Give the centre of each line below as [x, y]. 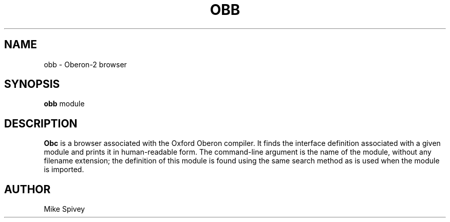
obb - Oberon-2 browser [85, 64]
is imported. [64, 170]
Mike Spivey [64, 209]
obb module [64, 104]
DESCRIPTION [41, 123]
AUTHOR [27, 189]
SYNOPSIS [32, 84]
